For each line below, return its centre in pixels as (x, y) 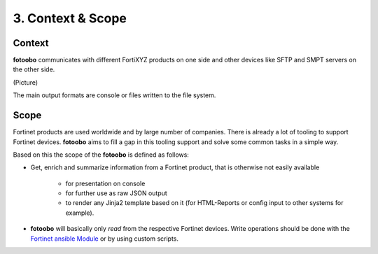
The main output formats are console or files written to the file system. (114, 95)
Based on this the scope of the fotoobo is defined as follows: (101, 155)
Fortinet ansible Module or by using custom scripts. (104, 239)
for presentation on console (105, 183)
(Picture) (26, 82)
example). (80, 213)
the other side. (34, 69)
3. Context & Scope (70, 18)
